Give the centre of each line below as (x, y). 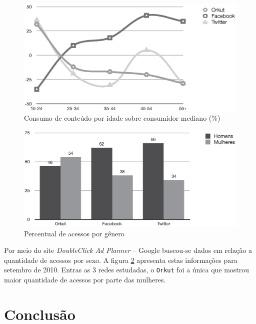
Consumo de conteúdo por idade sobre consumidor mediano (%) (122, 118)
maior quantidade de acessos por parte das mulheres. (85, 279)
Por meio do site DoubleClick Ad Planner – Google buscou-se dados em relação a (128, 250)
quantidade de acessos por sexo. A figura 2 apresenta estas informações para (121, 260)
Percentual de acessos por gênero (74, 233)
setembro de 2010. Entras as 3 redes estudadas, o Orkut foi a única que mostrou (127, 270)
